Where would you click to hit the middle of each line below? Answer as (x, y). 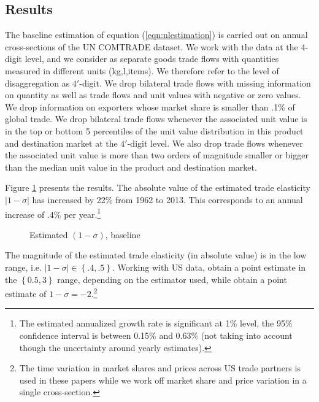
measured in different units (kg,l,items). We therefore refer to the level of (142, 70)
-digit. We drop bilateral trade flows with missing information (195, 83)
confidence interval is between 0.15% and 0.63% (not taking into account (156, 335)
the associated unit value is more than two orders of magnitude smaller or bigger (157, 155)
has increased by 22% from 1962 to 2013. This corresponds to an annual (167, 199)
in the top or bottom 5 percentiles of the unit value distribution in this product (154, 130)
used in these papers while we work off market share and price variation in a (163, 380)
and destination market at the (61, 143)
